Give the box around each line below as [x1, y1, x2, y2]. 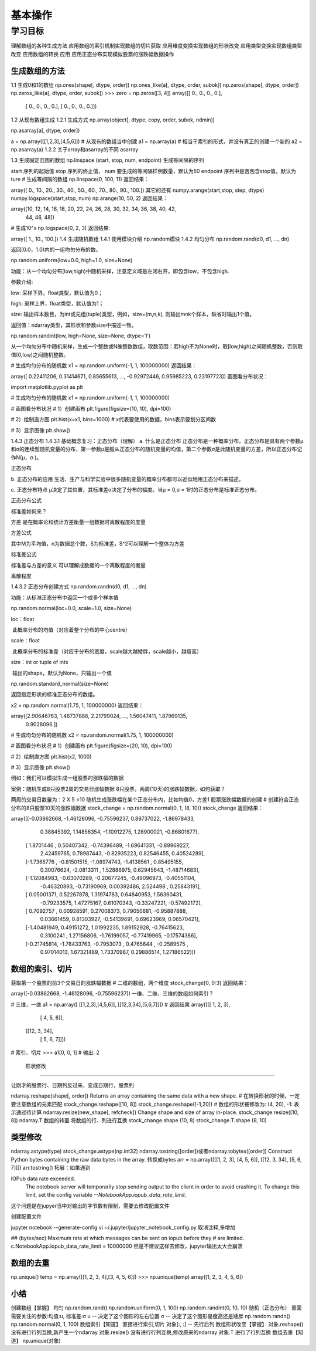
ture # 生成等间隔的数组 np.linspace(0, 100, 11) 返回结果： [11, 176, 149, 183]
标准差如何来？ [11, 507, 47, 514]
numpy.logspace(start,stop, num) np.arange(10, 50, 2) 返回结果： [11, 194, 169, 202]
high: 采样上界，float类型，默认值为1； [11, 300, 104, 307]
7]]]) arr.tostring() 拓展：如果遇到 [11, 1164, 91, 1171]
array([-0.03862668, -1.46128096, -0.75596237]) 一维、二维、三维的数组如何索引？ [11, 990, 214, 997]
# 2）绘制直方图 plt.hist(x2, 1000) [11, 753, 92, 760]
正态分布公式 [11, 497, 42, 504]
